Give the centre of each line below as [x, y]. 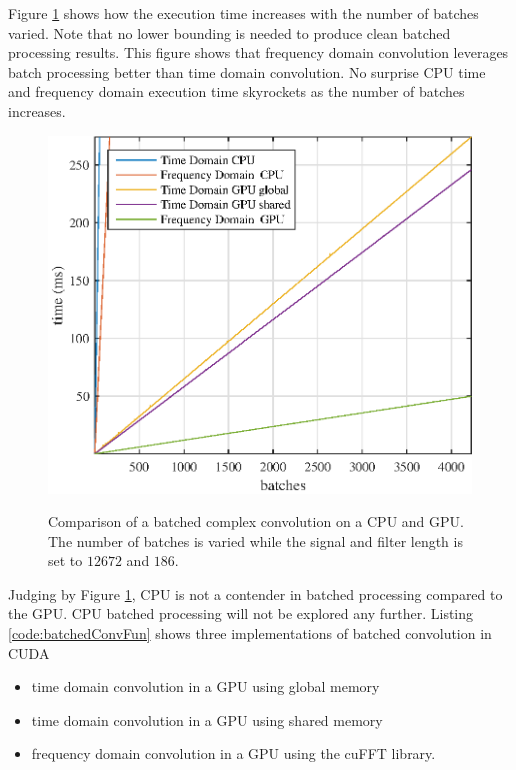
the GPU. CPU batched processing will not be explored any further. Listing [241, 613]
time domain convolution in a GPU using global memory [205, 686]
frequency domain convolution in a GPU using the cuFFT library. [233, 753]
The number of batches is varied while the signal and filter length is [255, 540]
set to [65, 560]
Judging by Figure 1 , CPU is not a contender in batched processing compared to [255, 593]
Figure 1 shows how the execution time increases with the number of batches [243, 13]
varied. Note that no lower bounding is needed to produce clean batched [229, 32]
